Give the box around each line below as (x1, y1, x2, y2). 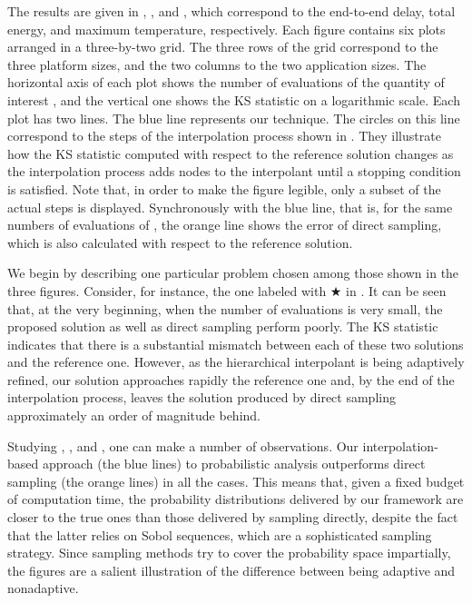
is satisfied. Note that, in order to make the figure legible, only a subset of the (7, 179, 441, 198)
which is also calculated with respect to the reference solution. (7, 232, 353, 252)
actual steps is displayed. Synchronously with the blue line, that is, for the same (7, 197, 453, 216)
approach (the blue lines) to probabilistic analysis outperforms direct (42, 454, 426, 473)
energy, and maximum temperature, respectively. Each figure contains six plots (7, 19, 446, 38)
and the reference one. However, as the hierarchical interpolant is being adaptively (7, 352, 465, 371)
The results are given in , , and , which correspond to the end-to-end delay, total (7, 2, 456, 20)
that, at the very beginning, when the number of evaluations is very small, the (7, 299, 443, 318)
